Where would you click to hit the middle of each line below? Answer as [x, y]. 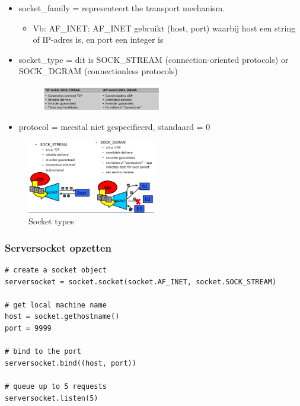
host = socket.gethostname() [62, 317]
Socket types [51, 221]
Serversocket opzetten [58, 247]
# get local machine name [56, 305]
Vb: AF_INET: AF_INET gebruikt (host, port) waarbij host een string [164, 28]
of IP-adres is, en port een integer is [98, 39]
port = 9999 [28, 329]
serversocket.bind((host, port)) [71, 363]
